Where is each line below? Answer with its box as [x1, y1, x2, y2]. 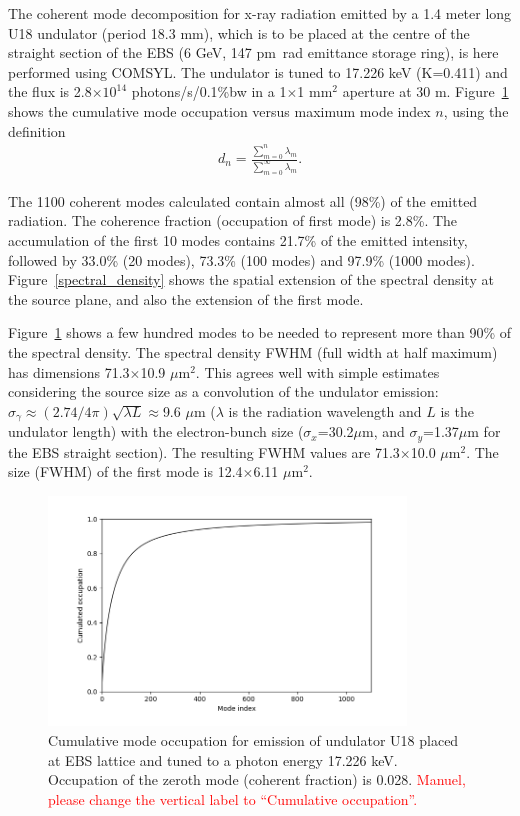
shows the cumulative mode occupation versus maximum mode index [8, 100, 431, 121]
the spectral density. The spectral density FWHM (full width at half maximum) [8, 342, 498, 362]
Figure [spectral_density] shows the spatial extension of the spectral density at [8, 269, 494, 290]
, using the [443, 100, 509, 121]
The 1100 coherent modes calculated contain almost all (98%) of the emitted [8, 190, 478, 211]
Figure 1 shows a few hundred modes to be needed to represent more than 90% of [8, 322, 512, 343]
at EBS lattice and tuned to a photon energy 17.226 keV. [48, 749, 398, 770]
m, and [361, 421, 405, 442]
